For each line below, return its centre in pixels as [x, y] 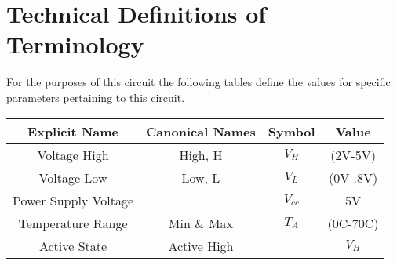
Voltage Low [73, 177]
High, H [201, 154]
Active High [201, 245]
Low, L [201, 177]
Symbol [291, 131]
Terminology [75, 44]
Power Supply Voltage [73, 200]
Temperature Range [73, 223]
